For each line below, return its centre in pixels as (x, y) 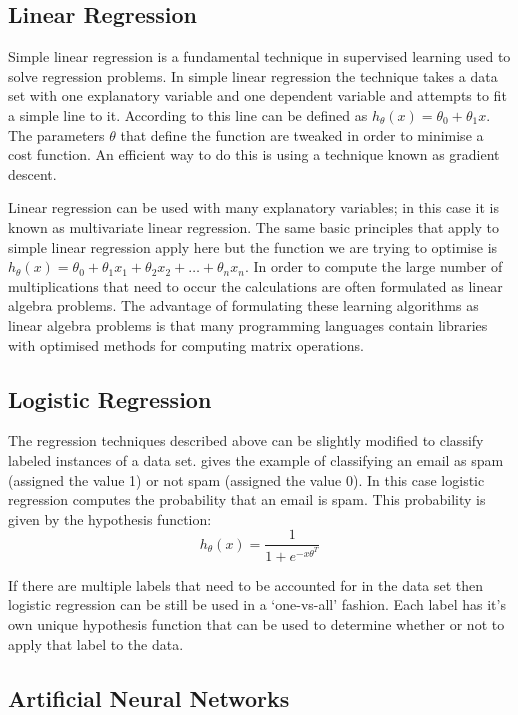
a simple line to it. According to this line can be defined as (188, 114)
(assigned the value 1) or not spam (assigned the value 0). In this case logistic (246, 479)
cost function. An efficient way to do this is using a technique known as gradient (254, 154)
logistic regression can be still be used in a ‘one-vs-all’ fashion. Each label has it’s (257, 604)
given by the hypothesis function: (110, 518)
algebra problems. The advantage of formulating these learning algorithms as (243, 305)
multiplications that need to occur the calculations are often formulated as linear (255, 285)
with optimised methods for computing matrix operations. (186, 344)
